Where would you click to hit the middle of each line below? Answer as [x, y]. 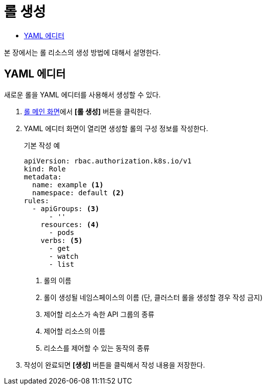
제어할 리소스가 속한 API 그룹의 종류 [99, 314]
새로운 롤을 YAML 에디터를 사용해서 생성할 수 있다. [83, 94]
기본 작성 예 [42, 145]
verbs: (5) [62, 240]
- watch [64, 256]
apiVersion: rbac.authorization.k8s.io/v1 [108, 161]
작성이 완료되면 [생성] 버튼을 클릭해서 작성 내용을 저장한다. [115, 365]
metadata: [43, 177]
